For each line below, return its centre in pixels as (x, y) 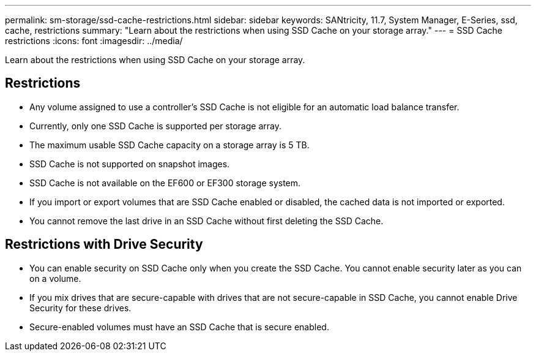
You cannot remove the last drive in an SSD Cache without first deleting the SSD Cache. (207, 221)
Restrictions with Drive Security (104, 244)
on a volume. (55, 278)
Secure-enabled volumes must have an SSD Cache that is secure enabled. (179, 327)
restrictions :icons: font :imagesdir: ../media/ (94, 41)
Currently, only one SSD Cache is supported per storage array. (155, 126)
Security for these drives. (80, 308)
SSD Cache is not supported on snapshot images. (130, 164)
